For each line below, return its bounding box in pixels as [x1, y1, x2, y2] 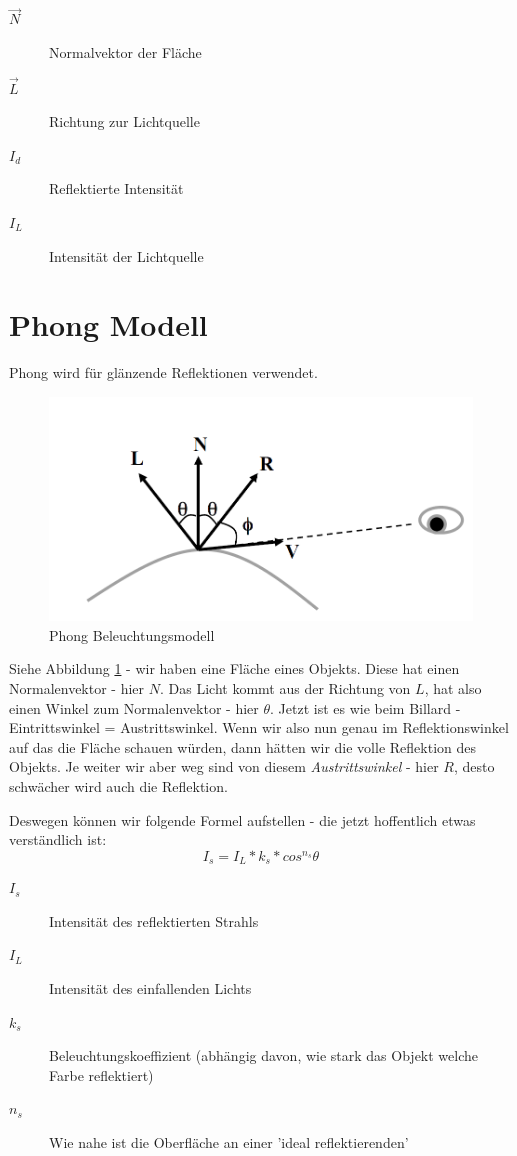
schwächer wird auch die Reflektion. [9, 775, 228, 796]
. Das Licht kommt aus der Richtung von [159, 678, 411, 699]
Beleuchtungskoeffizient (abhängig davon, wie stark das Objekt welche [49, 1045, 479, 1066]
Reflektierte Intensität [49, 178, 184, 199]
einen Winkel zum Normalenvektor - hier [9, 697, 259, 718]
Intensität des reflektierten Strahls [49, 910, 259, 931]
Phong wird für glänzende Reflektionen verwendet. [9, 362, 318, 383]
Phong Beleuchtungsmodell [49, 624, 215, 645]
